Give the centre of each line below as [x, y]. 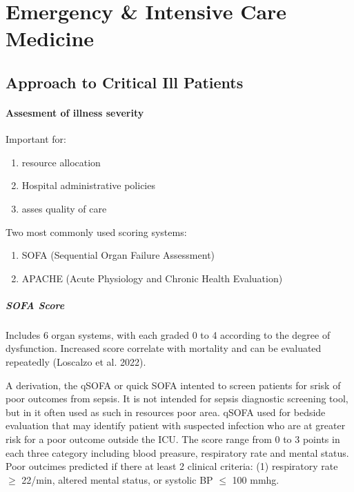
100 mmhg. [256, 479]
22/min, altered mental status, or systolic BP [117, 479]
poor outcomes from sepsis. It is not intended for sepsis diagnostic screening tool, [177, 398]
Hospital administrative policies [88, 185]
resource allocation [61, 162]
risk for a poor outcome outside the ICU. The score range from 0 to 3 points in [173, 439]
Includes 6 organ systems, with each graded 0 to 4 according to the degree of [168, 334]
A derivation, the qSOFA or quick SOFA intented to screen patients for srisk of [173, 385]
